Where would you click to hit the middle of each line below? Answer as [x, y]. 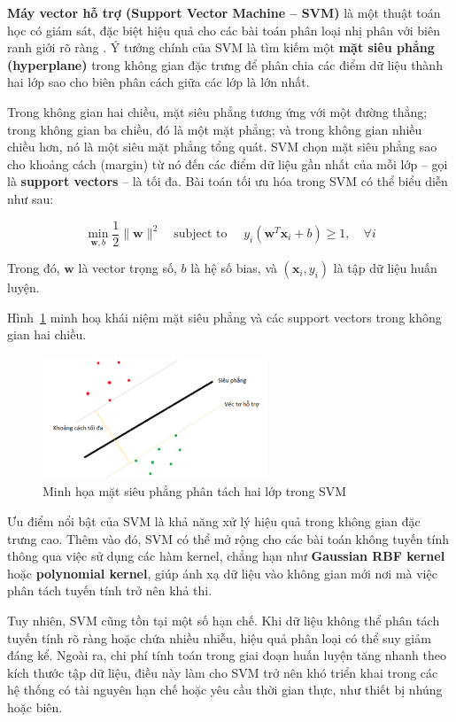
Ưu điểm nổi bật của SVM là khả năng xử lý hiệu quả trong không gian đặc [214, 521]
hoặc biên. [35, 706]
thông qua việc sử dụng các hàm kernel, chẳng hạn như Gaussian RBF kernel [226, 556]
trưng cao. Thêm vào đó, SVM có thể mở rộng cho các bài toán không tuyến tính [228, 538]
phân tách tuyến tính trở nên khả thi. [110, 590]
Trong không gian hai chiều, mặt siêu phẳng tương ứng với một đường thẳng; [217, 111]
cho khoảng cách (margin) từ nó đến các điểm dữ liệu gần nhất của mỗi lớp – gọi [228, 163]
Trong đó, [34, 268]
